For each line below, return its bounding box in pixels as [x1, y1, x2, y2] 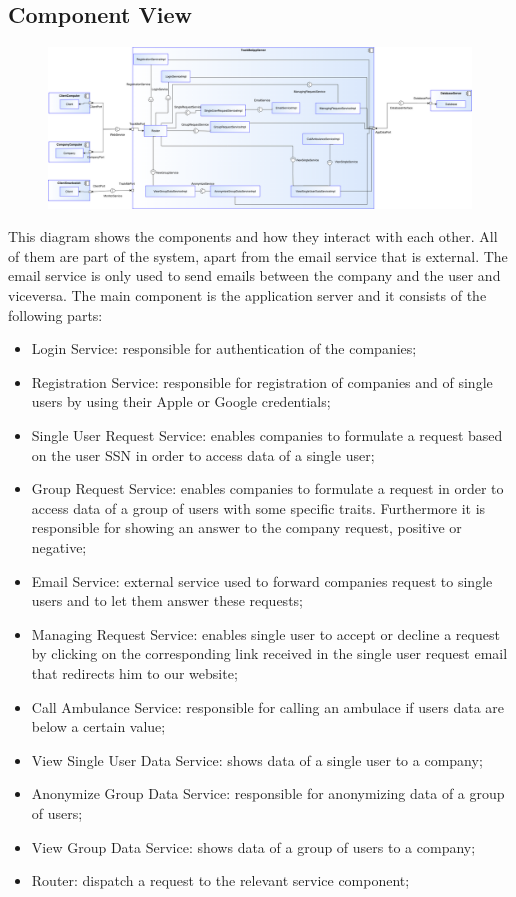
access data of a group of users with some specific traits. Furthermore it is [31, 497, 486, 518]
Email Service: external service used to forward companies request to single [31, 570, 493, 591]
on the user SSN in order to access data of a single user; [31, 444, 375, 465]
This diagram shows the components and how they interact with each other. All [8, 226, 498, 247]
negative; [31, 537, 87, 557]
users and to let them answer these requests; [31, 590, 303, 611]
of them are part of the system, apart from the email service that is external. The [8, 245, 508, 266]
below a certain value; [31, 716, 166, 737]
